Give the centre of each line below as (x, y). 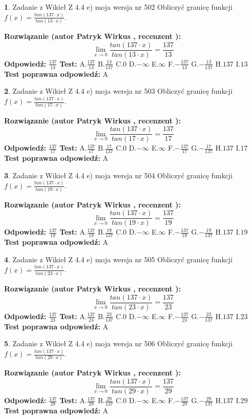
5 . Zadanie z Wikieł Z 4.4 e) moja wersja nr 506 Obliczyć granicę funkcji (118, 343)
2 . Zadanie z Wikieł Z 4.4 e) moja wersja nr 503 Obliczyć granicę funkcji (118, 91)
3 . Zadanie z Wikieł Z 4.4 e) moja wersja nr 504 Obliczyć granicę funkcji (118, 175)
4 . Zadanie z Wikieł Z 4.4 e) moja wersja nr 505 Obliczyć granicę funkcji (118, 259)
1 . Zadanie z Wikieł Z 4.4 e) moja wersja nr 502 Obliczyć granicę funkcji (118, 7)
